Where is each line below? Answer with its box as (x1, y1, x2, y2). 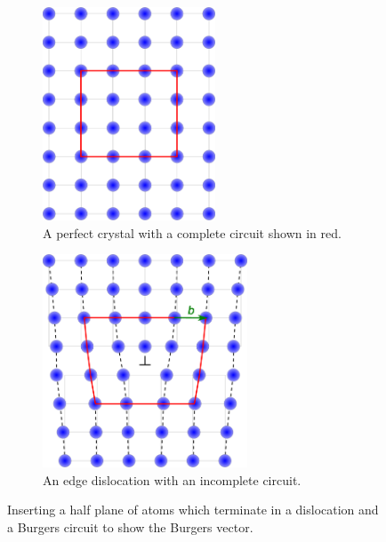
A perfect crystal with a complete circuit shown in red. (43, 223, 342, 242)
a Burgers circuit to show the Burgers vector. (7, 517, 253, 536)
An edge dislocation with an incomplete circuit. (43, 470, 302, 489)
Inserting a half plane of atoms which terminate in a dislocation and (7, 500, 379, 519)
